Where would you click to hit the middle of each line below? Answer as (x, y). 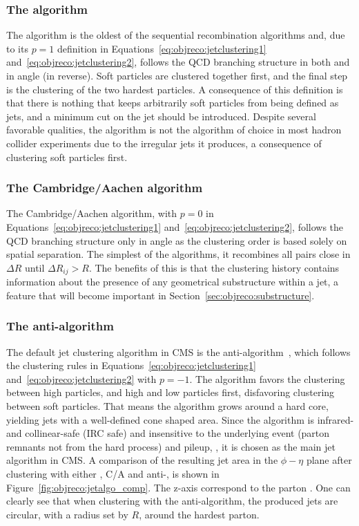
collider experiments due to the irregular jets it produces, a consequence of (164, 143)
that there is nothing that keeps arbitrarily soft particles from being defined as (173, 103)
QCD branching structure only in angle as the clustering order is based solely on (177, 240)
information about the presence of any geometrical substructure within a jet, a (173, 282)
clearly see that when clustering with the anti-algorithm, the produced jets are (172, 501)
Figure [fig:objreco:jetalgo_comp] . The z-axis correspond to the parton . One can (178, 487)
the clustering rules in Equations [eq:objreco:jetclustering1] (131, 365)
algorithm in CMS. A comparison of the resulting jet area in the (142, 460)
